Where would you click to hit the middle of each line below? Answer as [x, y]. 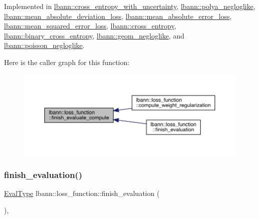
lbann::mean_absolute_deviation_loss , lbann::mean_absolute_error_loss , [118, 16]
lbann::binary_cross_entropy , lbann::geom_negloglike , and [94, 35]
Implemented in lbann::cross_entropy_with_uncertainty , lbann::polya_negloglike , [130, 6]
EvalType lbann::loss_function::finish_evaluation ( [82, 193]
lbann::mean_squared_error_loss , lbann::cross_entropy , [90, 26]
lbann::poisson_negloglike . [44, 45]
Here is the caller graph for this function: [67, 62]
